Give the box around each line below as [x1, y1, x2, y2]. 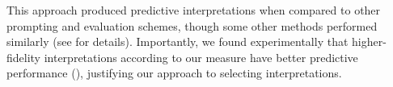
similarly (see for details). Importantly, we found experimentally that [6, 33, 349, 50]
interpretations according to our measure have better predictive [44, 48, 358, 65]
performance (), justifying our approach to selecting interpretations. [6, 64, 342, 81]
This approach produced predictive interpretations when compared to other [6, 2, 381, 18]
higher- [352, 33, 387, 50]
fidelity [6, 48, 41, 65]
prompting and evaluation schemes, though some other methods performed [6, 17, 378, 34]
